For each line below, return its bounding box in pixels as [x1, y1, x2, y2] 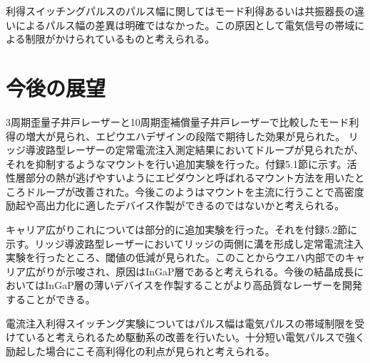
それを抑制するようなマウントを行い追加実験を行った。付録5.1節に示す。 [6, 156, 347, 171]
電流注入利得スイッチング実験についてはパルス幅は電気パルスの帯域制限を [6, 315, 355, 330]
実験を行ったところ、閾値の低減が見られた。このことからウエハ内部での [6, 250, 345, 265]
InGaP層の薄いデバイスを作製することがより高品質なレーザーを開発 [45, 278, 362, 293]
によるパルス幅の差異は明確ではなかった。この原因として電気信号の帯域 [15, 17, 355, 32]
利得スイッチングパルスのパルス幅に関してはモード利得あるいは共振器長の [6, 4, 355, 18]
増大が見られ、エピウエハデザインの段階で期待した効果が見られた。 [25, 128, 346, 143]
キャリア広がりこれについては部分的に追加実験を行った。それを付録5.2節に [6, 222, 358, 237]
